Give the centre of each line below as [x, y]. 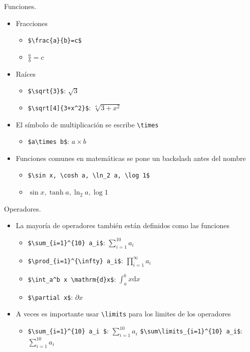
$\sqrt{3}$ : [47, 91]
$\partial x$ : [50, 297]
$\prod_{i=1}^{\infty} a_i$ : [75, 260]
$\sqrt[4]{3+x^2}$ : [59, 107]
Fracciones [32, 23]
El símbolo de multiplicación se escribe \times [87, 124]
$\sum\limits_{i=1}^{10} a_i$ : [191, 331]
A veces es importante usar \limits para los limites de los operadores [123, 314]
